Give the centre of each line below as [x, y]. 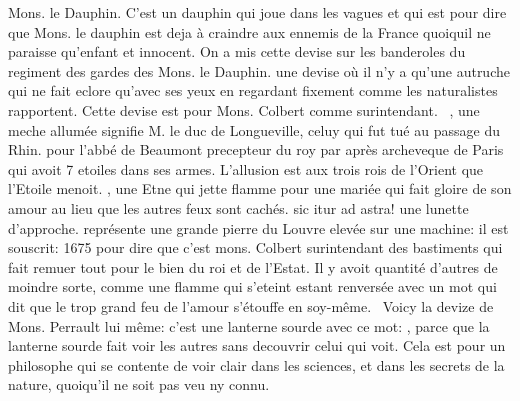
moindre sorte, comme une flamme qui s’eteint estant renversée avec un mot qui [252, 286]
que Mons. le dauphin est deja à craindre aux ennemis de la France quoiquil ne [249, 31]
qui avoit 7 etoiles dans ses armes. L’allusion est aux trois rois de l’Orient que [246, 168]
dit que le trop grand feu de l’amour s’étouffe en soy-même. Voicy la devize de [251, 305]
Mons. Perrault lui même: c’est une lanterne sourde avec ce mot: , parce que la [249, 325]
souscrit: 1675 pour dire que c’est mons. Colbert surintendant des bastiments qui [255, 247]
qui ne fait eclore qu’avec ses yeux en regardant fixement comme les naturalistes [253, 90]
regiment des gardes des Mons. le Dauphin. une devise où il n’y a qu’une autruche [259, 70]
